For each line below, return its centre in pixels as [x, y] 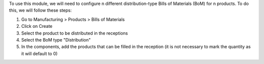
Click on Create [37, 26]
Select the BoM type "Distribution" [56, 40]
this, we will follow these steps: [40, 10]
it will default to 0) [40, 53]
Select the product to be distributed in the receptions [75, 33]
